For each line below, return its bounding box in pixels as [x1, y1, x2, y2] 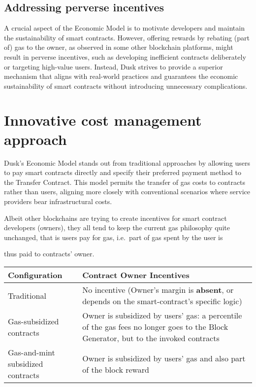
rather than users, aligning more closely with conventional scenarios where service [4, 186, 251, 197]
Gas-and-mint [8, 347, 55, 358]
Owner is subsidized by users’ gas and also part [82, 352, 246, 364]
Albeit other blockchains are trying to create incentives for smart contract [4, 212, 227, 223]
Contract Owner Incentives [82, 269, 190, 281]
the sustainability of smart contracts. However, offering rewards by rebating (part [4, 32, 250, 42]
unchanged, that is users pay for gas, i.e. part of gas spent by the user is [4, 232, 223, 242]
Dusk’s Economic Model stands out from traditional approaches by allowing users [4, 157, 251, 168]
